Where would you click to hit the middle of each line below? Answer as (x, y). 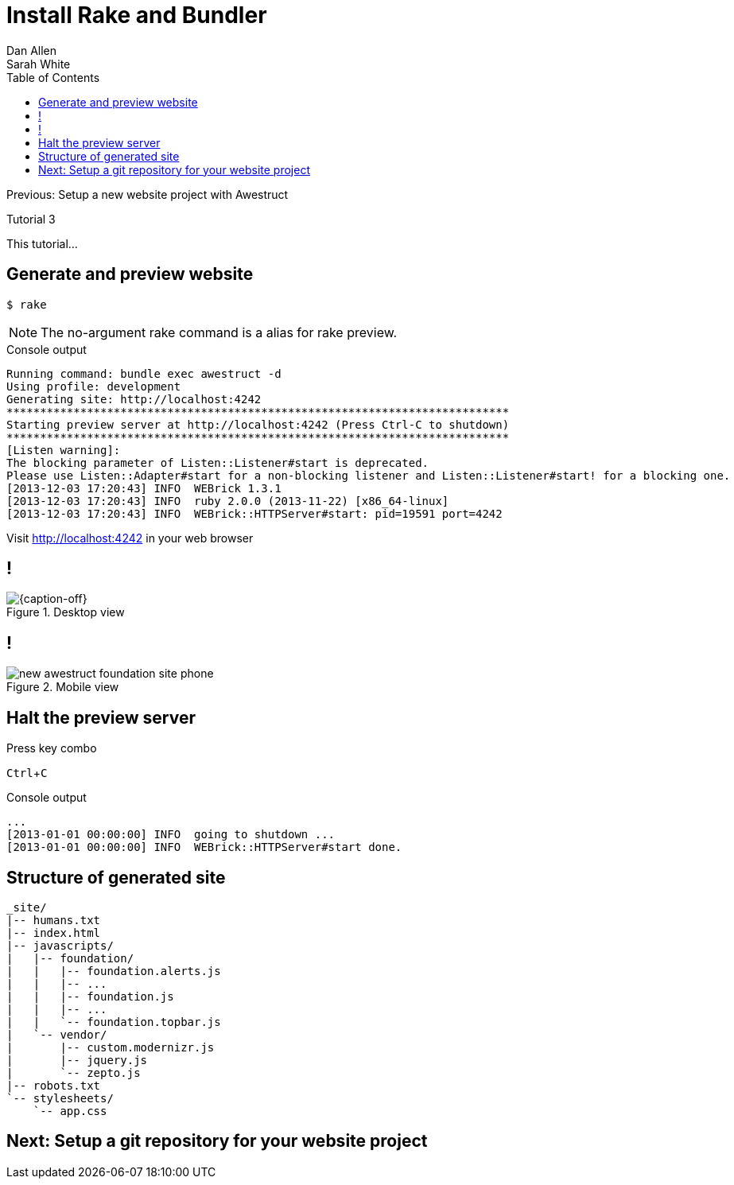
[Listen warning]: (64, 450)
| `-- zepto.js (74, 1072)
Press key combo (52, 748)
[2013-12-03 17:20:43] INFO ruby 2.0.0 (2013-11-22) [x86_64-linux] (228, 501)
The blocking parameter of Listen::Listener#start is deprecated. (218, 462)
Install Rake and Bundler (137, 15)
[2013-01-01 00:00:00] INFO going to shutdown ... (171, 835)
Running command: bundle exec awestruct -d (144, 373)
